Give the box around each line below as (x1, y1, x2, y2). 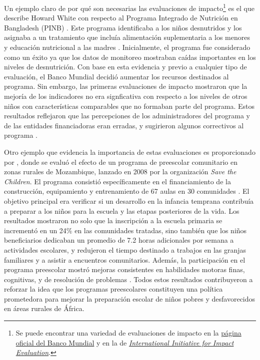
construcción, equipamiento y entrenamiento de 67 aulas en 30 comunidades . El (4, 186, 249, 196)
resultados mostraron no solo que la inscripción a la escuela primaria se (4, 215, 222, 226)
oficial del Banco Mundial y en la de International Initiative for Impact (15, 337, 234, 348)
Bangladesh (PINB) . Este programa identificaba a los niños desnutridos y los (4, 22, 242, 32)
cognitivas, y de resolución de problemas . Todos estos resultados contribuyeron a (4, 274, 253, 284)
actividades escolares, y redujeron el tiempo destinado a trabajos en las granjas (4, 244, 246, 255)
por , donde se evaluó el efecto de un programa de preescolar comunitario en (4, 156, 238, 167)
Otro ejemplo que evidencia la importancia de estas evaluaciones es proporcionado (4, 146, 255, 157)
